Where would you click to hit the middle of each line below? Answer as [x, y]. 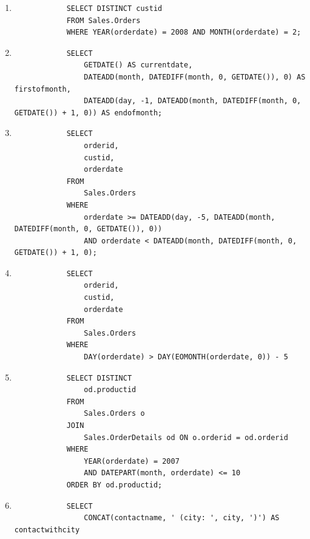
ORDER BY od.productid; [114, 485]
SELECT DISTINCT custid [114, 8]
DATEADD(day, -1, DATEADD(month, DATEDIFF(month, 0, [193, 101]
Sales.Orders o [114, 414]
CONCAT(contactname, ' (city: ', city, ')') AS [182, 518]
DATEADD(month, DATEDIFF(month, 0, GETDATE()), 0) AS [195, 77]
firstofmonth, [42, 89]
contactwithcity [47, 530]
